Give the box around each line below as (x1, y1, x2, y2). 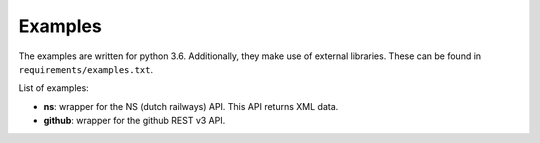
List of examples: (18, 82, 89, 94)
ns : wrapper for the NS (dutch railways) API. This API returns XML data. (43, 100, 339, 112)
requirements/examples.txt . (18, 63, 154, 75)
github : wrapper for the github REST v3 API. (43, 115, 226, 127)
